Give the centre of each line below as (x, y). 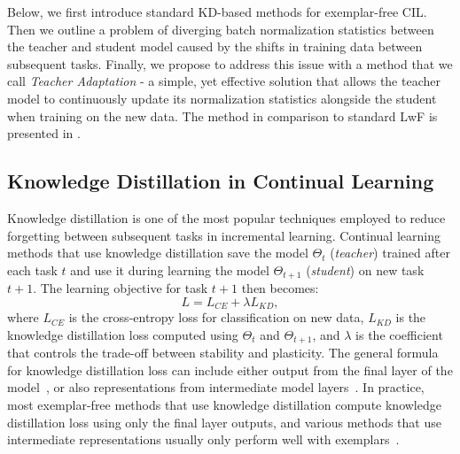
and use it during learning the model (170, 269)
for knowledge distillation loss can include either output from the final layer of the (230, 369)
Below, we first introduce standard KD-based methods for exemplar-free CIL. (217, 12)
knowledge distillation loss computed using (123, 334)
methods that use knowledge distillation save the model (158, 253)
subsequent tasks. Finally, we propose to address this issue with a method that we (230, 63)
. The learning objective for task (121, 288)
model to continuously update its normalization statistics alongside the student (222, 98)
